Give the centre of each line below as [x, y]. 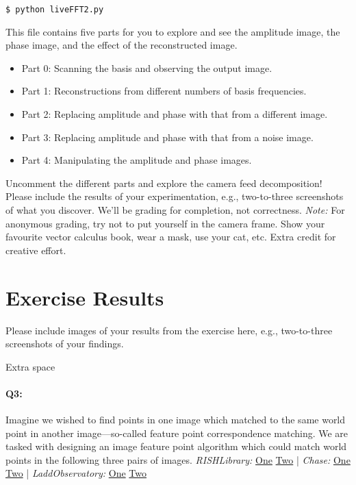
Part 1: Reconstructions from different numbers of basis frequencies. [164, 91]
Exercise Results [85, 297]
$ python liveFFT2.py [55, 10]
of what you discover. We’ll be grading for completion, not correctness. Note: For [175, 210]
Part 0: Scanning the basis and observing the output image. [147, 67]
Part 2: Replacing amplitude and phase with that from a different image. [175, 114]
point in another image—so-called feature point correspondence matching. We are [177, 433]
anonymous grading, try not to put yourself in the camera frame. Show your [165, 223]
